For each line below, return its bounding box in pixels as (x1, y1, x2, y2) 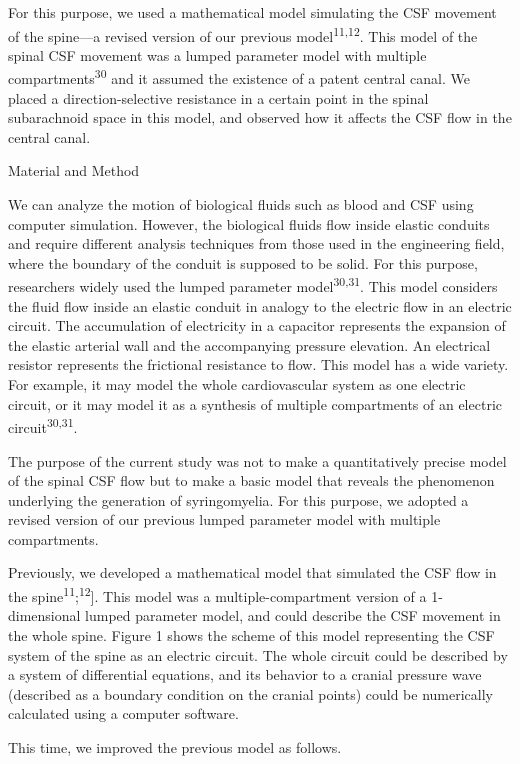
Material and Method (8, 160, 140, 181)
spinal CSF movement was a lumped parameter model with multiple (8, 44, 427, 65)
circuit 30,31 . (8, 414, 78, 437)
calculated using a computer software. (8, 703, 239, 724)
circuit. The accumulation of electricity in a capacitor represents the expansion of (8, 315, 506, 336)
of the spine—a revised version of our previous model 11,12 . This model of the (8, 22, 478, 46)
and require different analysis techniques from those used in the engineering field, (8, 233, 505, 254)
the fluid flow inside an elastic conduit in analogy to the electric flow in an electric (8, 295, 512, 316)
